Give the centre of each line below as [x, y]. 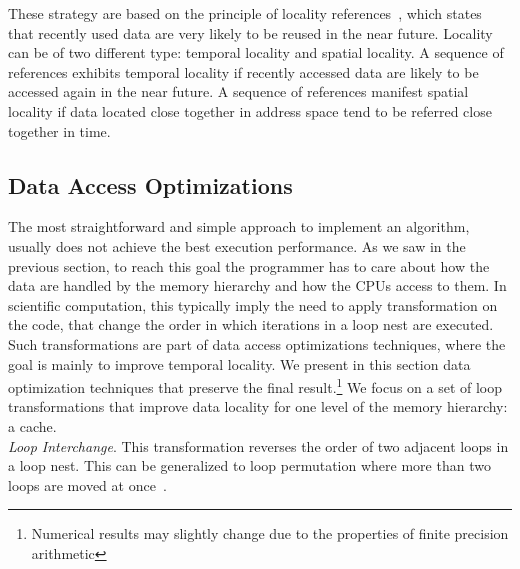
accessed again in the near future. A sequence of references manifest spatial [238, 91]
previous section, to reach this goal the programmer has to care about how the [249, 265]
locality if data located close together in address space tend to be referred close [250, 110]
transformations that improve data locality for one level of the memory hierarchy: [258, 406]
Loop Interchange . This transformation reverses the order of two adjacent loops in [258, 445]
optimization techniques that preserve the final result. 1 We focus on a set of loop [255, 385]
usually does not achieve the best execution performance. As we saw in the [237, 245]
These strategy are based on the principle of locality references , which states [245, 13]
